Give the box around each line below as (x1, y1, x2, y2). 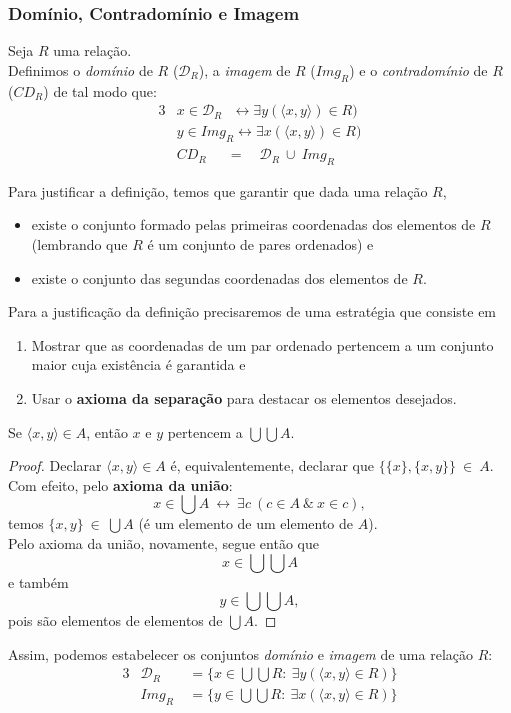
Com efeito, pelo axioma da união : (8, 474, 233, 495)
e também (8, 571, 69, 592)
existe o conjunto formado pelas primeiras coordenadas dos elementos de (31, 214, 476, 235)
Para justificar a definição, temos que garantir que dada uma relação (8, 180, 428, 201)
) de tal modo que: (43, 80, 157, 101)
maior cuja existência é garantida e (31, 354, 246, 375)
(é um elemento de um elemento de (138, 513, 354, 534)
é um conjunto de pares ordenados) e (147, 234, 374, 255)
